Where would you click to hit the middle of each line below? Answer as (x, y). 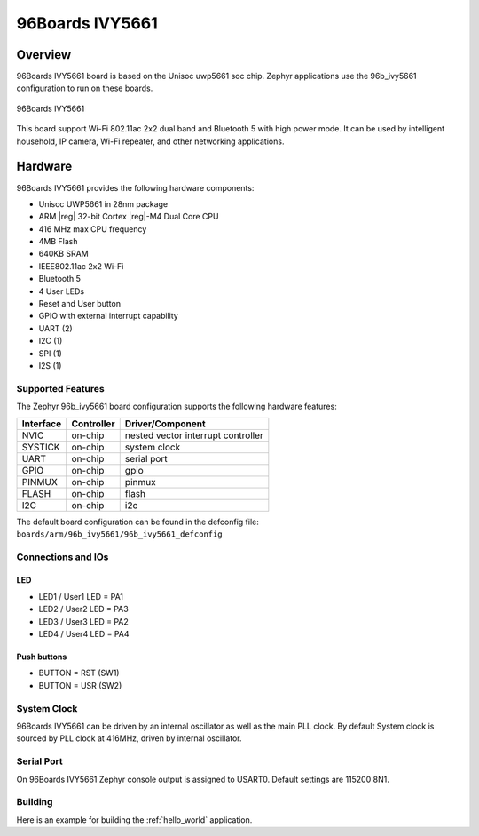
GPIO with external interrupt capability (109, 316)
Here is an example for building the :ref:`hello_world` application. (134, 820)
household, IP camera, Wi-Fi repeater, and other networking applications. (150, 141)
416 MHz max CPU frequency (93, 229)
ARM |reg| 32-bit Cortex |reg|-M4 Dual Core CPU (129, 217)
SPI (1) (50, 353)
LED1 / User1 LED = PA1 (81, 596)
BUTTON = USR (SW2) (80, 685)
